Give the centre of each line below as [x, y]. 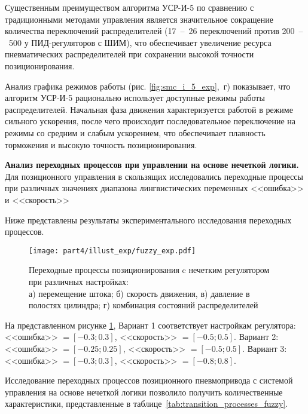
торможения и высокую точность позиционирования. [101, 144]
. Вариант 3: [265, 348]
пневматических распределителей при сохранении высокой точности [129, 54]
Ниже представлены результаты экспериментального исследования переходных [148, 220]
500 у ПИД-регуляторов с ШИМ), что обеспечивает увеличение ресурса [140, 42]
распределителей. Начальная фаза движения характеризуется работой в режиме [149, 109]
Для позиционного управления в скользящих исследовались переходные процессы [154, 176]
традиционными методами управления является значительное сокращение [139, 19]
